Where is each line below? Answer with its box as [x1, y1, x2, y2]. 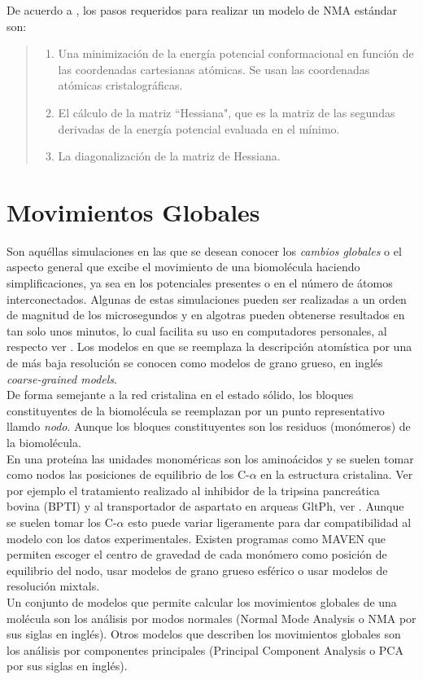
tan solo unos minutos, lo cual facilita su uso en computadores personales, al [7, 322, 387, 339]
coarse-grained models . [7, 370, 117, 387]
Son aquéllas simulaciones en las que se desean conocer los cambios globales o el [7, 242, 402, 259]
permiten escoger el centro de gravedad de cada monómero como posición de [7, 546, 387, 563]
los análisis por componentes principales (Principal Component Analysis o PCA [7, 641, 403, 658]
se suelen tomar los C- [7, 513, 117, 530]
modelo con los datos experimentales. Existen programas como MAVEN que [7, 529, 386, 546]
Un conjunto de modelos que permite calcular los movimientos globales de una [7, 593, 397, 610]
